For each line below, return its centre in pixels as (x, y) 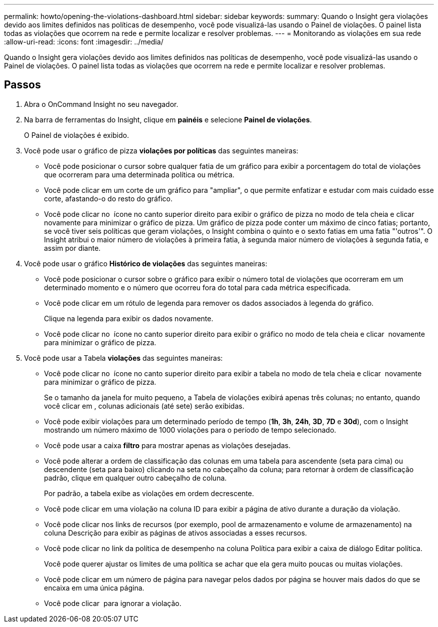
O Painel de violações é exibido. (76, 135)
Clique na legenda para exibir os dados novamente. (129, 318)
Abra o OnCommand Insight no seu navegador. (101, 104)
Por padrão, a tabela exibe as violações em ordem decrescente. (149, 493)
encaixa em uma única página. (94, 588)
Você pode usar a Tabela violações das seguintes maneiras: (123, 358)
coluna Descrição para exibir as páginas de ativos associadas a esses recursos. (175, 533)
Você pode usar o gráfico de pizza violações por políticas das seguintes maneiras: (161, 150)
